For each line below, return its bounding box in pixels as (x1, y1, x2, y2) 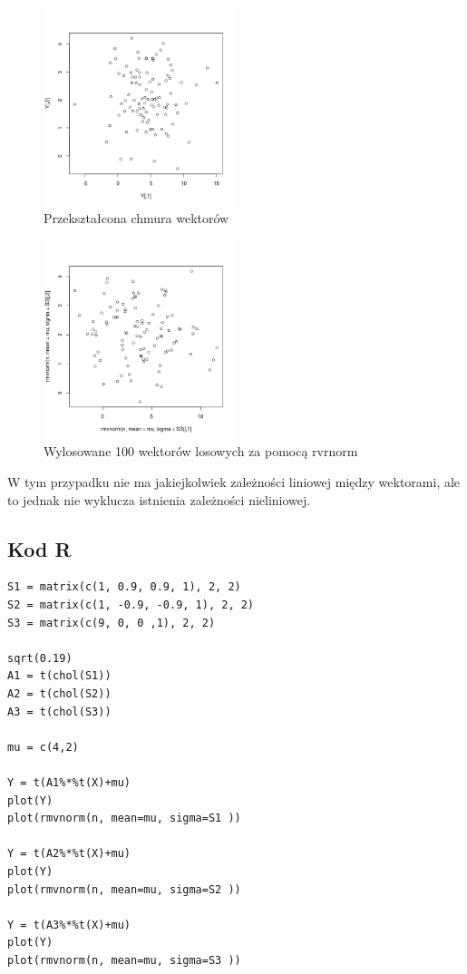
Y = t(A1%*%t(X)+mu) (7, 775, 131, 789)
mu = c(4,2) (7, 740, 79, 754)
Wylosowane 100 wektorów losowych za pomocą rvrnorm (44, 442, 358, 461)
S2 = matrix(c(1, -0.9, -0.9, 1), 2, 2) (7, 599, 255, 612)
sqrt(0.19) (7, 651, 73, 665)
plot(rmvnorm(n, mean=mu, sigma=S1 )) (7, 812, 241, 825)
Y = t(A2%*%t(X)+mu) (7, 847, 131, 861)
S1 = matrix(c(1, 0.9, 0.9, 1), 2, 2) (7, 580, 241, 594)
